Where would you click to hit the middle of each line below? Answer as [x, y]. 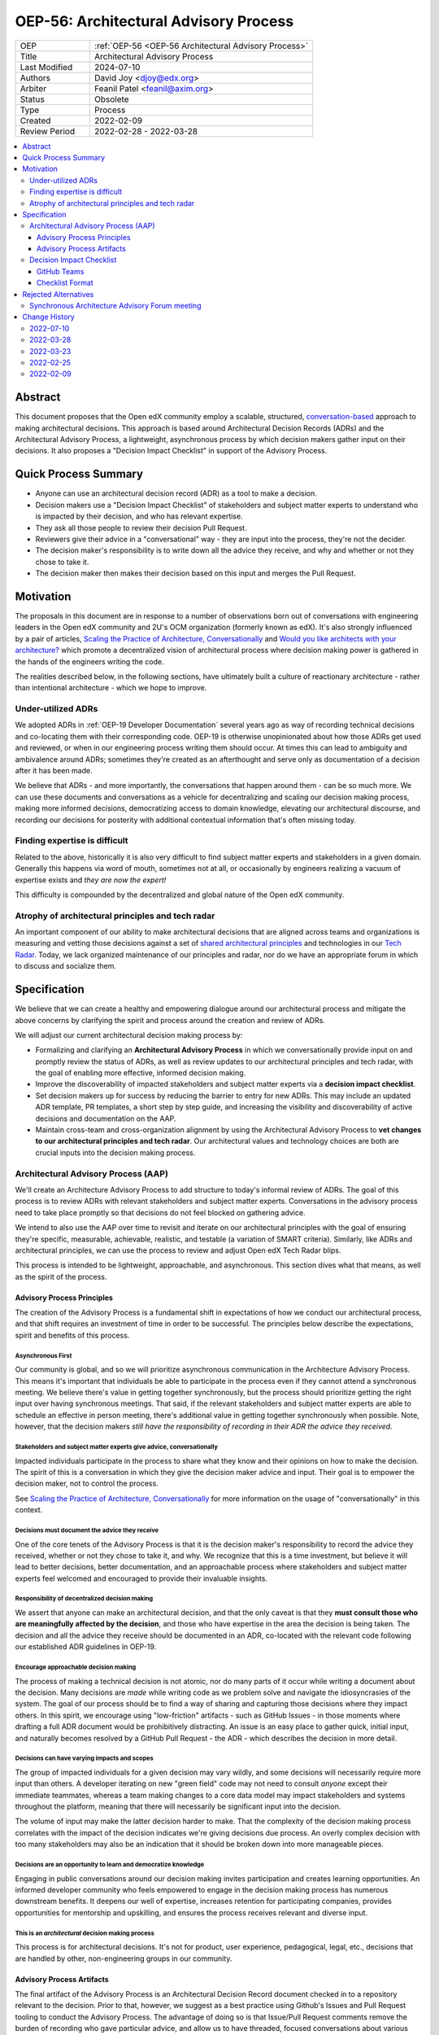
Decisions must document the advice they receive [87, 1530]
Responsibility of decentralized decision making [84, 1599]
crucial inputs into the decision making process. [115, 1153]
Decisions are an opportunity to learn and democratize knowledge [110, 1865]
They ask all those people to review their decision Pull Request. [141, 527]
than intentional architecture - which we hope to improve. [111, 688]
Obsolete [112, 99]
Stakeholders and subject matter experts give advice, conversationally [117, 1446]
